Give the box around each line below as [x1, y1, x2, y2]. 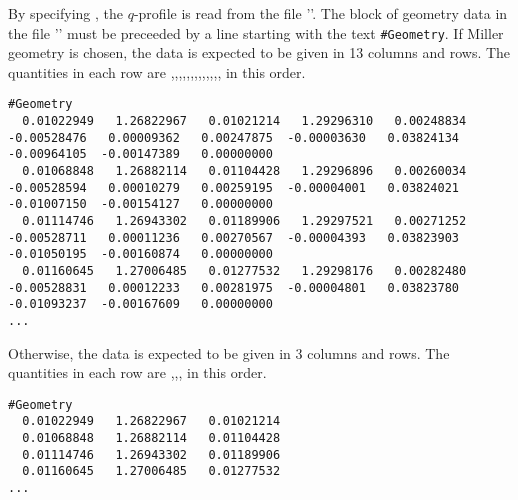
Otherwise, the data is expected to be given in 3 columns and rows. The [8, 342, 450, 363]
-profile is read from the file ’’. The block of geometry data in [133, 3, 508, 23]
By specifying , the [8, 3, 123, 23]
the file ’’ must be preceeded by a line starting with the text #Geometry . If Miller [8, 22, 504, 43]
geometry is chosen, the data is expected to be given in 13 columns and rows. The [8, 42, 511, 63]
